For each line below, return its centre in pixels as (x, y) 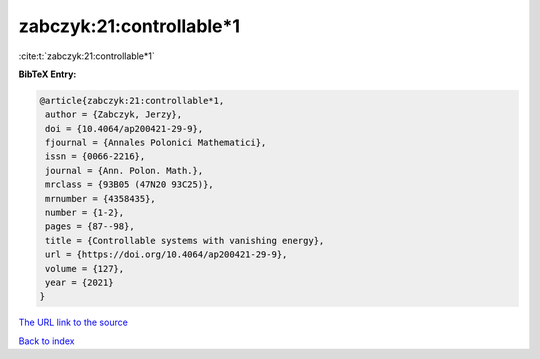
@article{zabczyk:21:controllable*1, (132, 100)
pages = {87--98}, (90, 226)
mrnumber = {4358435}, (101, 198)
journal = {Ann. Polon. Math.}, (124, 170)
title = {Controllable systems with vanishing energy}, (185, 240)
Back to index (46, 341)
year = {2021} (79, 282)
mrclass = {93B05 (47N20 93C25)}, (129, 184)
